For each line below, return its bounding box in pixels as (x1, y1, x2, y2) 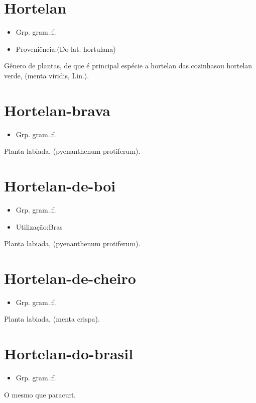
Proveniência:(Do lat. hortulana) (16, 43, 116, 54)
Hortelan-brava (4, 99, 110, 120)
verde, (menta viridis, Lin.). (4, 70, 89, 80)
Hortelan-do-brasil (4, 343, 134, 364)
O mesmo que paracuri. (4, 389, 76, 399)
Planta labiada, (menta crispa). (4, 314, 100, 324)
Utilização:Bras (16, 221, 63, 232)
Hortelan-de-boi (4, 175, 116, 195)
